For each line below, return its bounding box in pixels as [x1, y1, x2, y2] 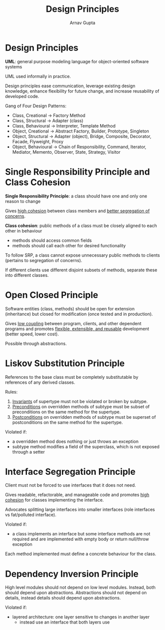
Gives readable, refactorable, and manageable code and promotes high [5, 492, 150, 498]
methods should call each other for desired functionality [12, 242, 126, 248]
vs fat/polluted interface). [5, 512, 56, 518]
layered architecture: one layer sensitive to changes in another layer [12, 614, 150, 620]
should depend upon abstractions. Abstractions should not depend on [5, 590, 147, 596]
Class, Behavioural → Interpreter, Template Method [12, 123, 116, 129]
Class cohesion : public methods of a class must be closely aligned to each [5, 223, 157, 229]
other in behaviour [5, 228, 43, 233]
